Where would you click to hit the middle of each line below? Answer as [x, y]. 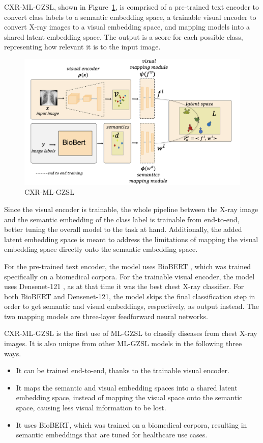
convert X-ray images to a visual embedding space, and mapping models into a [127, 27]
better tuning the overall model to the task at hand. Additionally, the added [123, 229]
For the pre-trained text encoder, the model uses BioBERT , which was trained [128, 266]
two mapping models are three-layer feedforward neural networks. [106, 316]
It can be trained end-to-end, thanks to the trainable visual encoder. [123, 370]
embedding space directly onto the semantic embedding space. [101, 249]
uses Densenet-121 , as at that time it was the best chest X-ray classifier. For [124, 286]
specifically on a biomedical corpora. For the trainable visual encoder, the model [129, 276]
